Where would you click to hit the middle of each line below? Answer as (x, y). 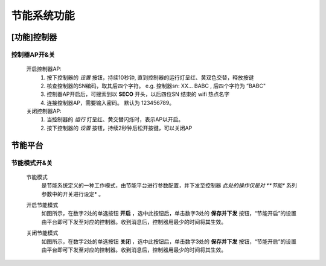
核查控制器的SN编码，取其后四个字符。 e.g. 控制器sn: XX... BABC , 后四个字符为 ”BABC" (156, 86)
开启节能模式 (42, 205)
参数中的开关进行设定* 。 (72, 194)
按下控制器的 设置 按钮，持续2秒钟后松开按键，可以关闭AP (120, 128)
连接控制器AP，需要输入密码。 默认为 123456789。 (111, 103)
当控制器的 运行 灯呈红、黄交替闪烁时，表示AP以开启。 (115, 119)
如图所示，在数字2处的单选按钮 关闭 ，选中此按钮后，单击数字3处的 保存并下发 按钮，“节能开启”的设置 (169, 241)
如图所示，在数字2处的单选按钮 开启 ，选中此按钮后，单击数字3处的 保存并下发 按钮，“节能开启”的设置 (169, 214)
